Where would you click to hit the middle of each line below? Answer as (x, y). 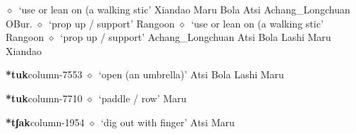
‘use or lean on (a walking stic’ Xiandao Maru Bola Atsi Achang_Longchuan (184, 9)
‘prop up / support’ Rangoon (112, 23)
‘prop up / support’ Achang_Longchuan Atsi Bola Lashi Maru (196, 37)
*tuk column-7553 (44, 74)
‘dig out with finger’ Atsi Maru (168, 122)
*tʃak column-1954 (45, 122)
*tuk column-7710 (44, 98)
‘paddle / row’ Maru (143, 98)
